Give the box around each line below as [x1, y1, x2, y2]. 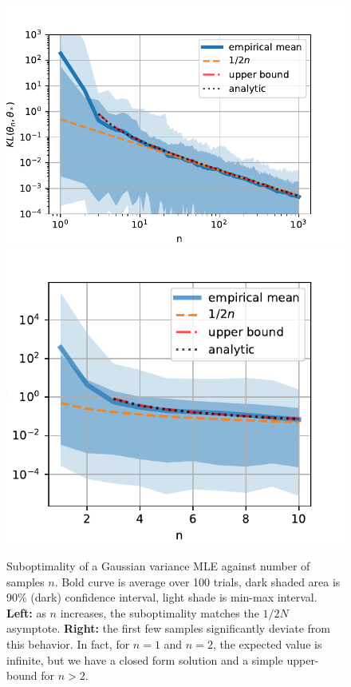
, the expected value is [212, 635, 322, 652]
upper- [286, 651, 319, 668]
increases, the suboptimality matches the [60, 604, 259, 621]
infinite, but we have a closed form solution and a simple [6, 651, 283, 668]
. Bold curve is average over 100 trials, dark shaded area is [54, 573, 341, 590]
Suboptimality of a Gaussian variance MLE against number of [6, 557, 310, 574]
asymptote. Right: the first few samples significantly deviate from [6, 620, 330, 637]
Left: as [6, 604, 46, 621]
